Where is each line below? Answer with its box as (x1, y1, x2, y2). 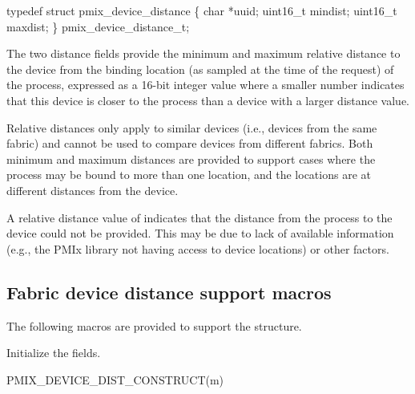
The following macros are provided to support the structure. (6, 317, 302, 334)
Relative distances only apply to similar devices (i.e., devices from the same (6, 119, 377, 136)
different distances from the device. (6, 181, 179, 198)
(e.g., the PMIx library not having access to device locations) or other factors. (6, 240, 389, 257)
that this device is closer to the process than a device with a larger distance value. (6, 91, 410, 108)
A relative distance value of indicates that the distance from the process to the (6, 209, 393, 225)
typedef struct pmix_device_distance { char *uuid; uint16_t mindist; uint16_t (6, 2, 397, 18)
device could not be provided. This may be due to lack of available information (6, 225, 394, 242)
